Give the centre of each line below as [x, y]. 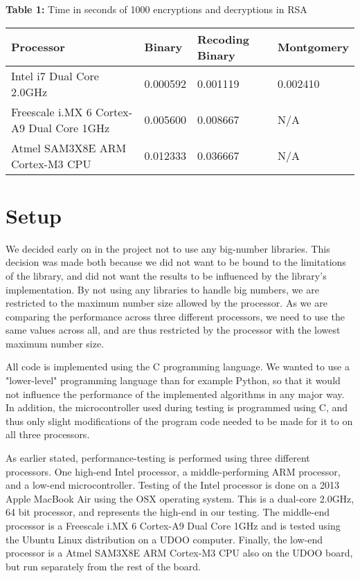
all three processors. [48, 434]
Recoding [223, 39]
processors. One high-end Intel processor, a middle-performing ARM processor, [173, 471]
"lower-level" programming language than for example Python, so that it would [173, 380]
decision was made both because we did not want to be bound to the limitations [176, 262]
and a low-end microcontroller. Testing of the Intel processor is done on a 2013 [172, 485]
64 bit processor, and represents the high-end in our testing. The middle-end [168, 512]
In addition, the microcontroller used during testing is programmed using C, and [177, 407]
